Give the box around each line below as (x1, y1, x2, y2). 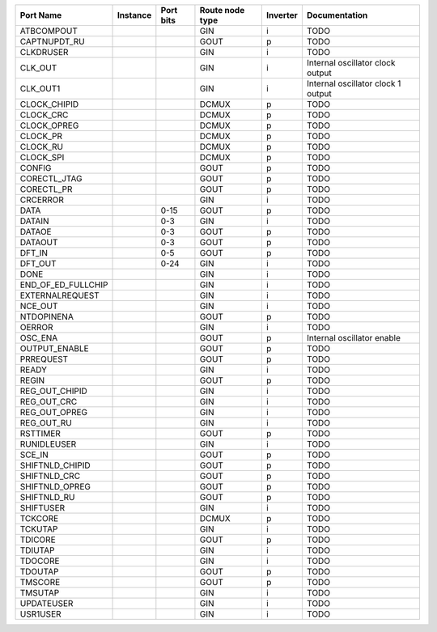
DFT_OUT (19, 258, 57, 269)
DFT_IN (19, 248, 49, 258)
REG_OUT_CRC (19, 397, 78, 407)
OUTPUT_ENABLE (19, 343, 89, 354)
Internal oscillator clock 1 (306, 78, 401, 89)
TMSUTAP (19, 587, 60, 598)
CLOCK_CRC (19, 109, 69, 121)
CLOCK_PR (19, 130, 63, 142)
